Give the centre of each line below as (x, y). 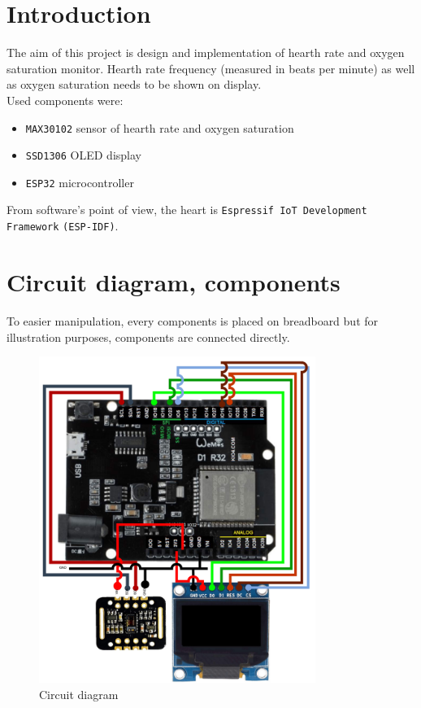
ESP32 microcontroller (80, 182)
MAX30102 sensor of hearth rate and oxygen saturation (160, 127)
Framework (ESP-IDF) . (63, 226)
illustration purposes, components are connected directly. (148, 337)
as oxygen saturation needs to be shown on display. (134, 84)
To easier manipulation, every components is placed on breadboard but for (193, 320)
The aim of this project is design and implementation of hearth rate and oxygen (206, 52)
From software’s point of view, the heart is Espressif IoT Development (187, 210)
